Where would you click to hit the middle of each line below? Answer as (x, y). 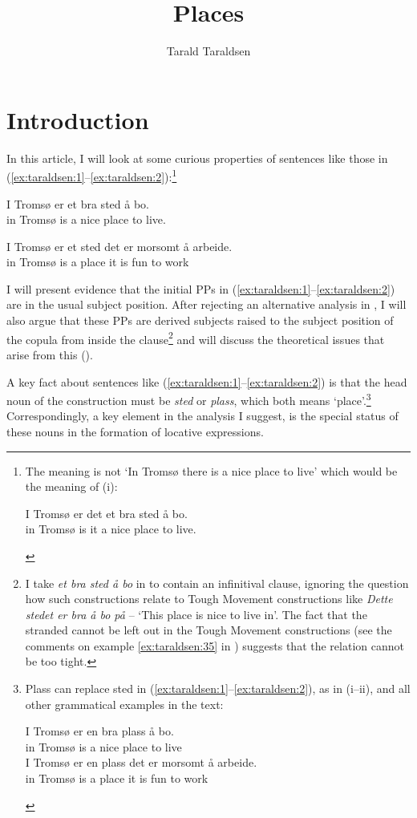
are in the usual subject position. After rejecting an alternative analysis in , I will (206, 304)
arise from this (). (50, 354)
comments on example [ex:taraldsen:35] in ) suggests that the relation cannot (215, 645)
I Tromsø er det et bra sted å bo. (106, 513)
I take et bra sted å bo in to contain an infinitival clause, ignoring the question (217, 583)
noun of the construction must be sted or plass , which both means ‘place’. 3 (189, 399)
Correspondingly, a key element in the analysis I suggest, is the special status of (202, 416)
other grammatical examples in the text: (124, 704)
